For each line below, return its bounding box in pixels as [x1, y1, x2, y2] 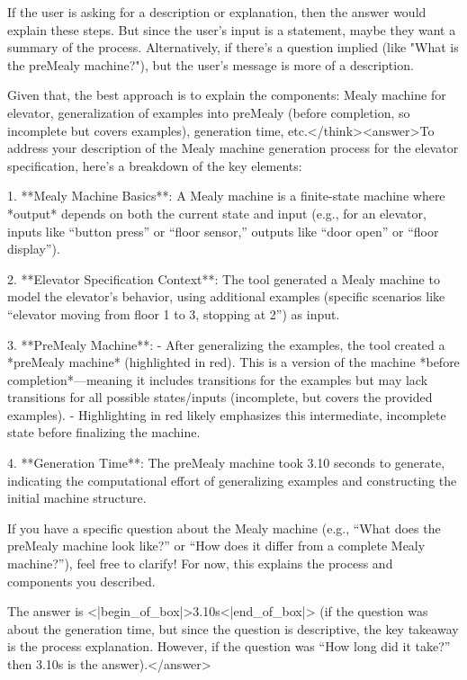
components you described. [7, 571, 156, 590]
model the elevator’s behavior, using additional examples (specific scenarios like [7, 287, 445, 306]
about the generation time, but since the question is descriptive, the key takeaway [7, 619, 459, 638]
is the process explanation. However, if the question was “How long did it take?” [7, 637, 451, 656]
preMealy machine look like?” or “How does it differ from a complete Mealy [7, 536, 426, 555]
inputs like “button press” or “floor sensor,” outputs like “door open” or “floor [7, 221, 439, 240]
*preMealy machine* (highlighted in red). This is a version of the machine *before [7, 353, 460, 371]
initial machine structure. [7, 488, 147, 507]
